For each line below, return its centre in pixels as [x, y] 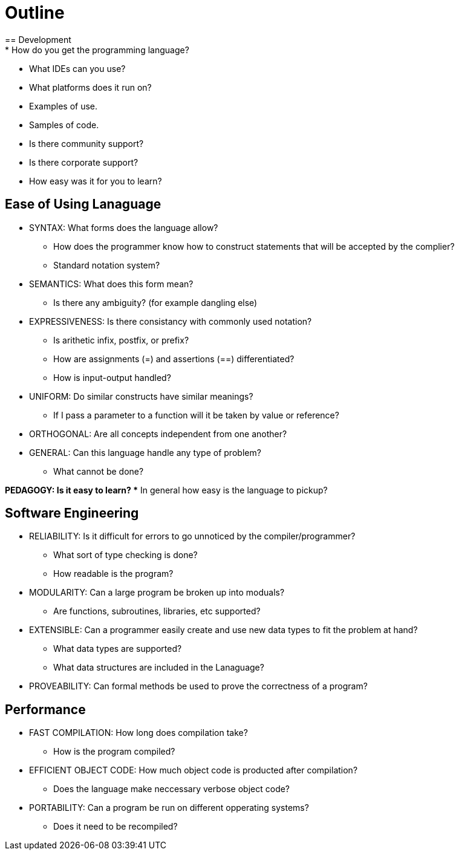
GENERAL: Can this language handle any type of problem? [145, 452]
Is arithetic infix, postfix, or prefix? [121, 340]
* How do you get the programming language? [97, 50]
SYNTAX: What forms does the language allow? [124, 227]
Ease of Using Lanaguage [83, 204]
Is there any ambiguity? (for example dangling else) [155, 302]
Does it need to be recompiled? [116, 827]
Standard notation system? [107, 265]
